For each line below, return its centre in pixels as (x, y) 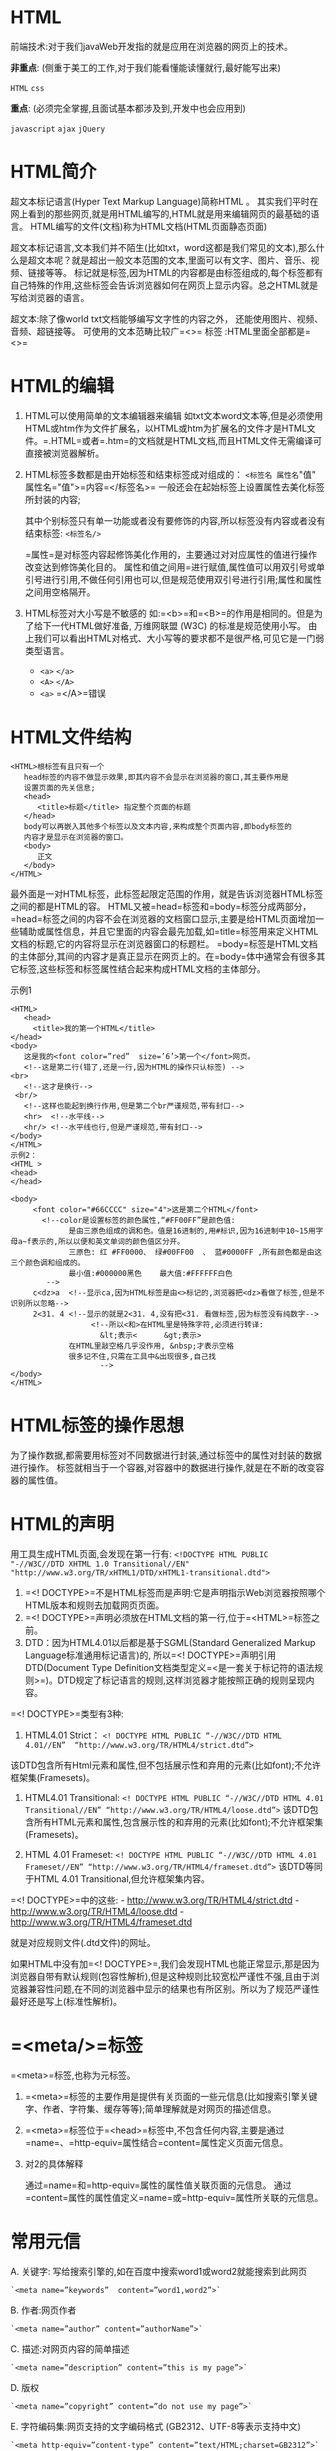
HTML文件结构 (71, 737)
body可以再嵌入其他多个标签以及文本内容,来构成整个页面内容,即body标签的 (157, 826)
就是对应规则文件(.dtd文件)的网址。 (83, 1942)
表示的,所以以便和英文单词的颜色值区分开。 (108, 1241)
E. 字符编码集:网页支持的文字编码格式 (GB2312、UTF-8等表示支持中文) (156, 2426)
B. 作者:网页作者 (43, 2310)
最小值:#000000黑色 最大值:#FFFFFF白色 (150, 1273)
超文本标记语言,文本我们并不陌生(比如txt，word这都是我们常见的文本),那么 (163, 247)
